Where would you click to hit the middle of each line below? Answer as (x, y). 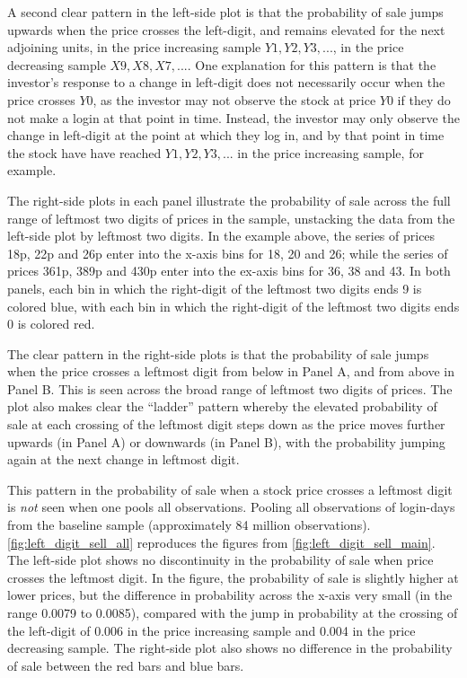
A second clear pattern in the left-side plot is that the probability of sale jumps (225, 12)
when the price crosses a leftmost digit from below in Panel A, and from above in (231, 371)
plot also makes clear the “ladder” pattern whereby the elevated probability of (222, 406)
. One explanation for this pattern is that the (312, 64)
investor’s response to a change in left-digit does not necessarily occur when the (226, 82)
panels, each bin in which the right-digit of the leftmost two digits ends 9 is (215, 288)
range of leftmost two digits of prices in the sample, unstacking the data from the (231, 218)
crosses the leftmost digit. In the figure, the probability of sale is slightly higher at (233, 577)
